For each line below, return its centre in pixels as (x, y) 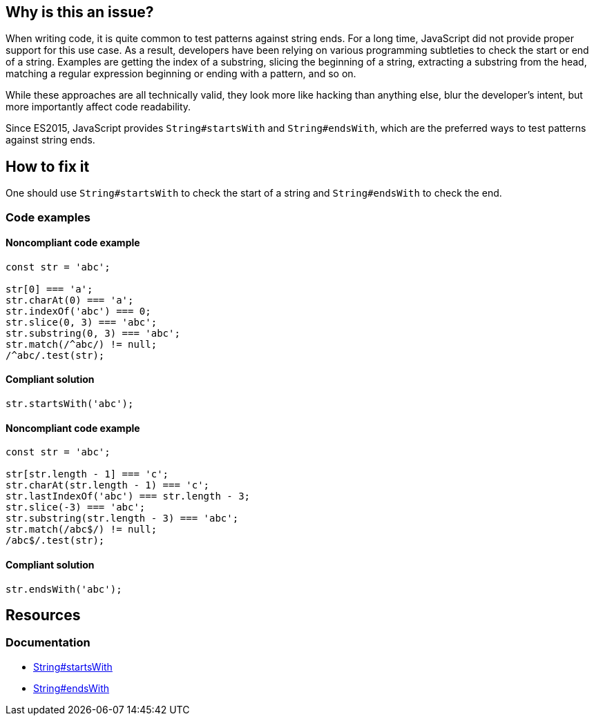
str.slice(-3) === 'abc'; (76, 507)
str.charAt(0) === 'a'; (70, 300)
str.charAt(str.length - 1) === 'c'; (108, 485)
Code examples (48, 217)
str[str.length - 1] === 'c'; (87, 474)
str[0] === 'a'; (49, 289)
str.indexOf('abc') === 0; (78, 311)
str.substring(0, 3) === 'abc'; (93, 333)
